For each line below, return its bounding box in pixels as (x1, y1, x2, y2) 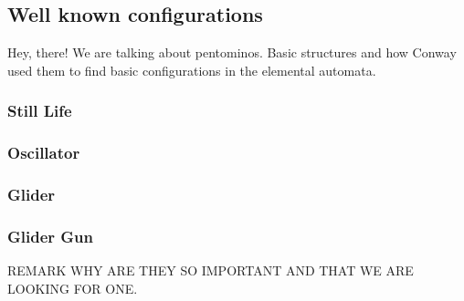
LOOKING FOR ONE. (7, 278, 138, 297)
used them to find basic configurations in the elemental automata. (7, 60, 376, 79)
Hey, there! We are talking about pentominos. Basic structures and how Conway (7, 43, 457, 62)
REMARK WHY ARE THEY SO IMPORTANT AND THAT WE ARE (7, 261, 414, 280)
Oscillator (7, 141, 80, 164)
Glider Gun (7, 224, 94, 247)
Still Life (7, 99, 72, 122)
